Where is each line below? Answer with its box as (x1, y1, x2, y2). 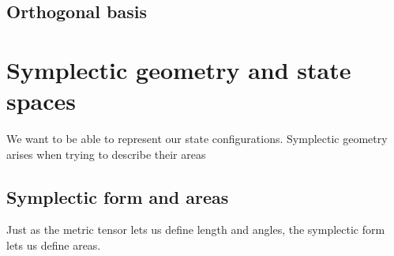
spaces (6, 85, 77, 117)
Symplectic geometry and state (6, 53, 351, 85)
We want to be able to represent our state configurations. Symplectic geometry (6, 130, 388, 147)
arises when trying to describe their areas (6, 145, 206, 162)
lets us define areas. (6, 237, 101, 254)
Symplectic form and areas (6, 184, 229, 209)
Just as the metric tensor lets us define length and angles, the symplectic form (6, 221, 385, 238)
